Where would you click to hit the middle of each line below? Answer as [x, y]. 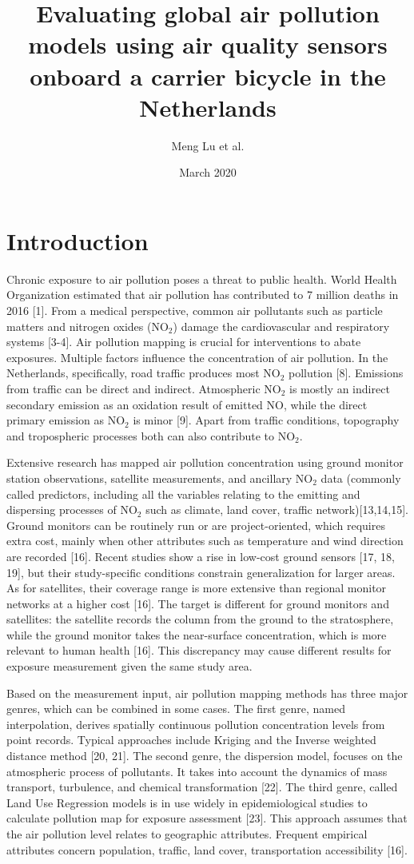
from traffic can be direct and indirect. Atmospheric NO [144, 388]
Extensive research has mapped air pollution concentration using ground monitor [205, 462]
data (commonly [361, 478]
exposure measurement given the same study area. [129, 666]
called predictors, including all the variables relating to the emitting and [183, 494]
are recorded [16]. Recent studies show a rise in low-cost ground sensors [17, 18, [201, 556]
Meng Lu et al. [208, 145]
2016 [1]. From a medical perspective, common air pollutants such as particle [195, 310]
